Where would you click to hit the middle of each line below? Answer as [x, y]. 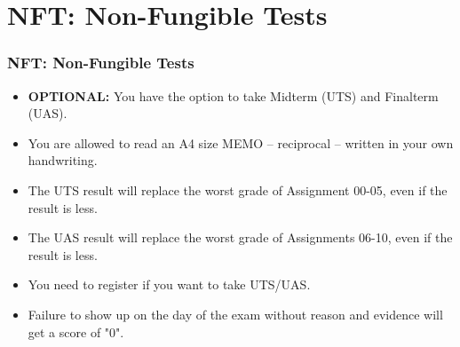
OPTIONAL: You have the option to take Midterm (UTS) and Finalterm [233, 95]
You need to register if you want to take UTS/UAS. [169, 284]
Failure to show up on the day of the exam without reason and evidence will [235, 314]
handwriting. [63, 160]
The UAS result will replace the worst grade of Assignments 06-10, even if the [240, 237]
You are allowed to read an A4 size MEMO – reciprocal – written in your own [241, 142]
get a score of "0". [76, 331]
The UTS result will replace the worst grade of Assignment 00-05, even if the [238, 189]
